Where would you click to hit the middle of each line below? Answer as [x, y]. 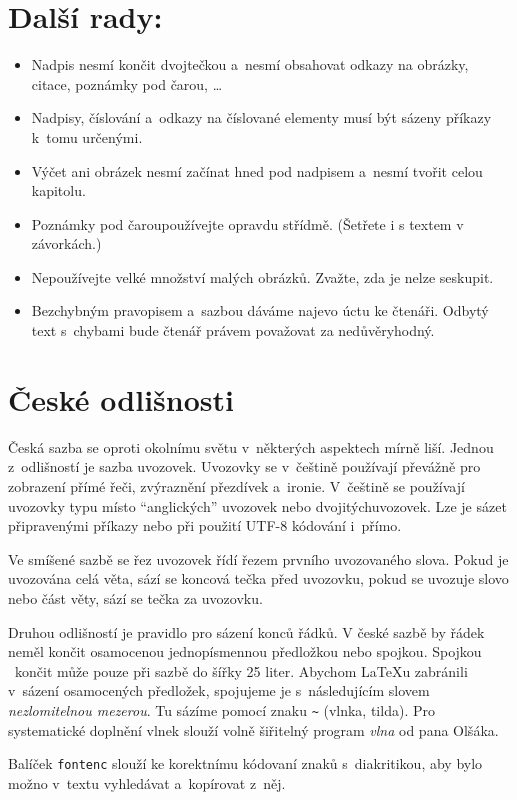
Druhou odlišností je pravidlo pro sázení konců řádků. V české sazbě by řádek [246, 631]
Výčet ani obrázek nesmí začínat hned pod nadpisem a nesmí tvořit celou [257, 170]
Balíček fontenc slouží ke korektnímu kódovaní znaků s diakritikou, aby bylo [245, 763]
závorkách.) [66, 243]
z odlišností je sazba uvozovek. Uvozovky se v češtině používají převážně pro [244, 466]
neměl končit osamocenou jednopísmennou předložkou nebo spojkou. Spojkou [245, 651]
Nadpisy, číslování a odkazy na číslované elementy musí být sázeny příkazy [261, 117]
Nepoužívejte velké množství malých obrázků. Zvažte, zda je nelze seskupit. [262, 276]
